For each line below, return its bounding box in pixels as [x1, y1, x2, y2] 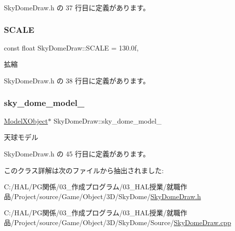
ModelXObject [4, 115, 48, 126]
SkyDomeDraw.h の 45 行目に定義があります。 [4, 149, 150, 158]
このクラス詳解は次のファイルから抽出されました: [4, 165, 164, 175]
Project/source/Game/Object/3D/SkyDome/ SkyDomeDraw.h [14, 191, 201, 201]
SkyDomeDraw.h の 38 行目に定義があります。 [4, 76, 150, 85]
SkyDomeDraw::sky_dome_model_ [53, 115, 162, 126]
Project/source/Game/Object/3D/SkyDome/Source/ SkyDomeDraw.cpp [14, 217, 231, 227]
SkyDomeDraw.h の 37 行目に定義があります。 [4, 2, 150, 12]
